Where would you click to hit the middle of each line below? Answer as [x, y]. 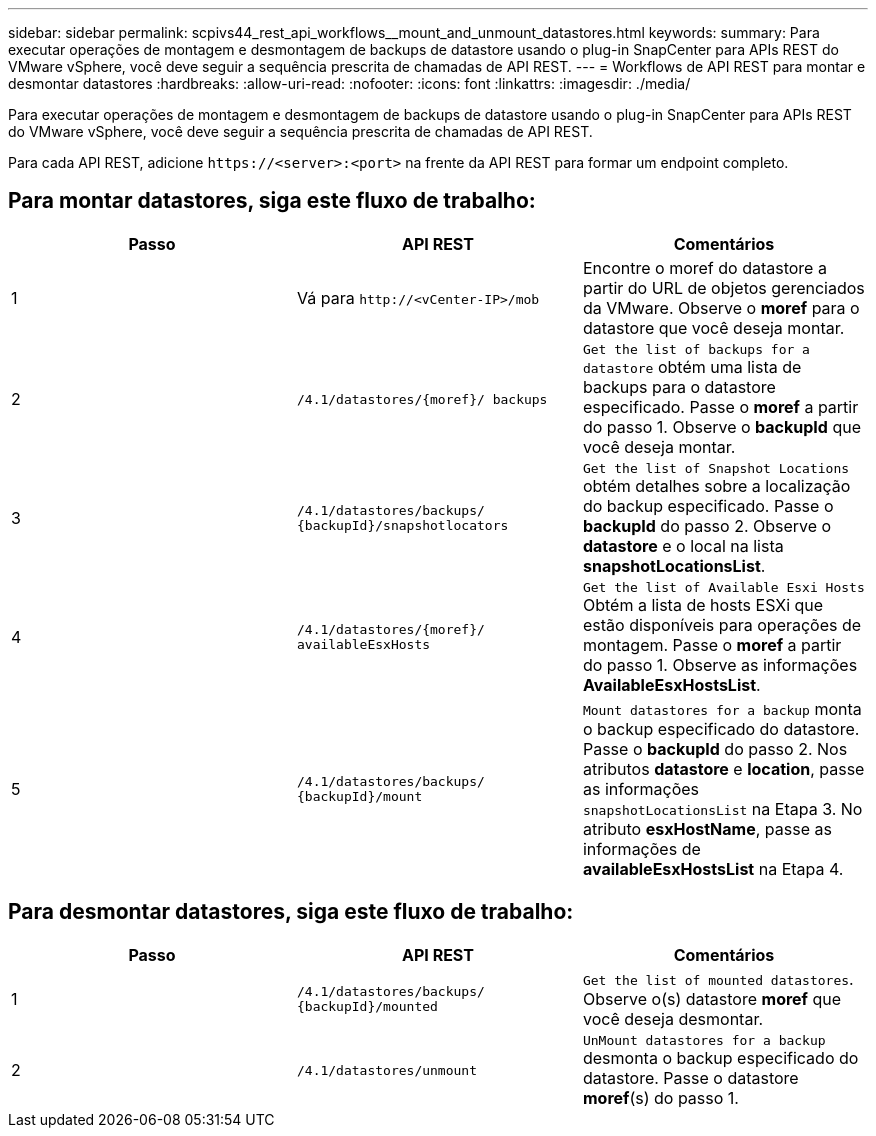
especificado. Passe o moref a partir [720, 406]
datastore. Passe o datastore [690, 1077]
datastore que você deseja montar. [713, 327]
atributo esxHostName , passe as [707, 828]
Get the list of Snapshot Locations [716, 468]
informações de [641, 848]
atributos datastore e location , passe [723, 768]
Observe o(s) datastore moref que [712, 998]
